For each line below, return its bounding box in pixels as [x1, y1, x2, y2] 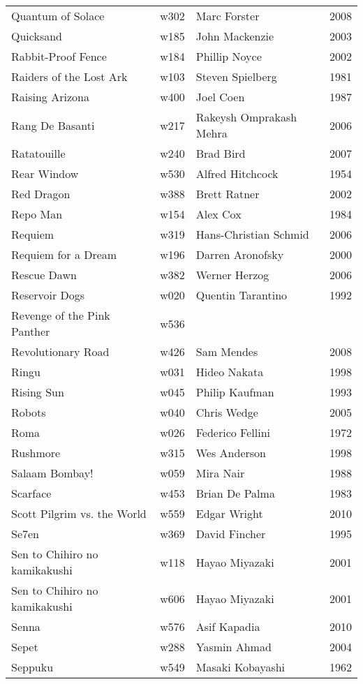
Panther [11, 323, 50, 339]
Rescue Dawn [11, 267, 77, 283]
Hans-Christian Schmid [195, 226, 309, 242]
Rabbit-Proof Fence [11, 48, 107, 64]
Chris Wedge [195, 404, 258, 420]
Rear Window [11, 165, 79, 181]
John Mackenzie [195, 28, 274, 44]
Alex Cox [195, 206, 242, 222]
